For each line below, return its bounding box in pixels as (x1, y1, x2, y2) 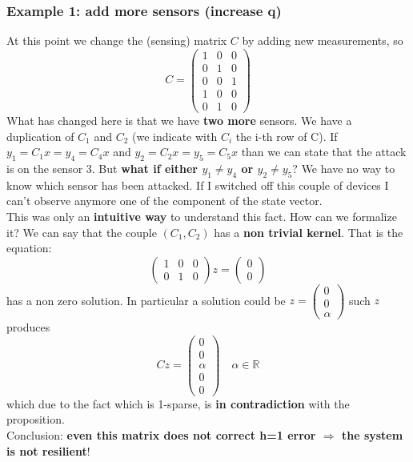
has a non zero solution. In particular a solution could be (6, 291, 286, 308)
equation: (6, 239, 52, 256)
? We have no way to (292, 160, 395, 177)
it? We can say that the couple (6, 223, 157, 240)
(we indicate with (132, 127, 218, 144)
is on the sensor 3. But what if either (6, 160, 198, 177)
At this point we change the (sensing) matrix (6, 32, 227, 49)
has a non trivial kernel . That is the (214, 223, 403, 240)
